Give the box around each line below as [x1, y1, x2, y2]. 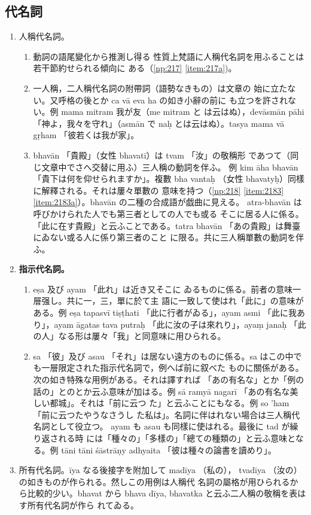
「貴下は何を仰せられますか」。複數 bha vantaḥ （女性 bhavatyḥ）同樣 [33, 172, 305, 185]
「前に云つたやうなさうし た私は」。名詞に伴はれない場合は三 [33, 408, 275, 420]
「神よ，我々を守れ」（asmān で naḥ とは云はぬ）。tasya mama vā [33, 117, 285, 129]
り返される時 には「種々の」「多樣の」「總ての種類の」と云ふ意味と [33, 432, 295, 444]
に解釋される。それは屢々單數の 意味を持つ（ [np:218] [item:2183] [33, 184, 284, 196]
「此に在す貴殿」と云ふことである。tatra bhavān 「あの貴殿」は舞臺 [33, 219, 301, 231]
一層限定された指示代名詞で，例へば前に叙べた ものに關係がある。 [41, 361, 304, 374]
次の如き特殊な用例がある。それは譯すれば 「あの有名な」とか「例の [33, 373, 304, 386]
